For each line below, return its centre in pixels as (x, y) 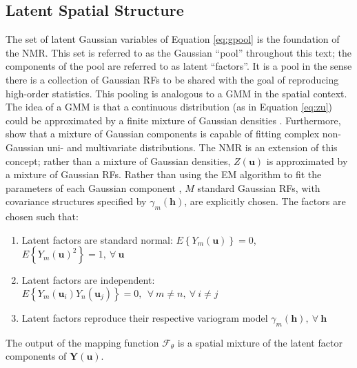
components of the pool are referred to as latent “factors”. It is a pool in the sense (179, 66)
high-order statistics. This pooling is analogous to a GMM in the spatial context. (176, 93)
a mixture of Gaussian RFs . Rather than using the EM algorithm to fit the (164, 174)
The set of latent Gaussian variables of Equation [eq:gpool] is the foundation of (173, 39)
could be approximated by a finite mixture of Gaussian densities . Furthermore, (173, 120)
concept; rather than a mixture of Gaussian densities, (118, 161)
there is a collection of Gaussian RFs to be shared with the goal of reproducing (172, 79)
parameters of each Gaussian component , (94, 187)
